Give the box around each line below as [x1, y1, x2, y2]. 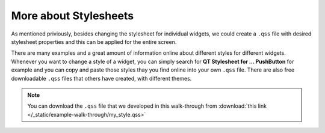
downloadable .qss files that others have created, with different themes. [11, 75, 192, 82]
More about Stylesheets [11, 9, 134, 22]
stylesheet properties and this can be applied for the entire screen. [11, 38, 177, 45]
